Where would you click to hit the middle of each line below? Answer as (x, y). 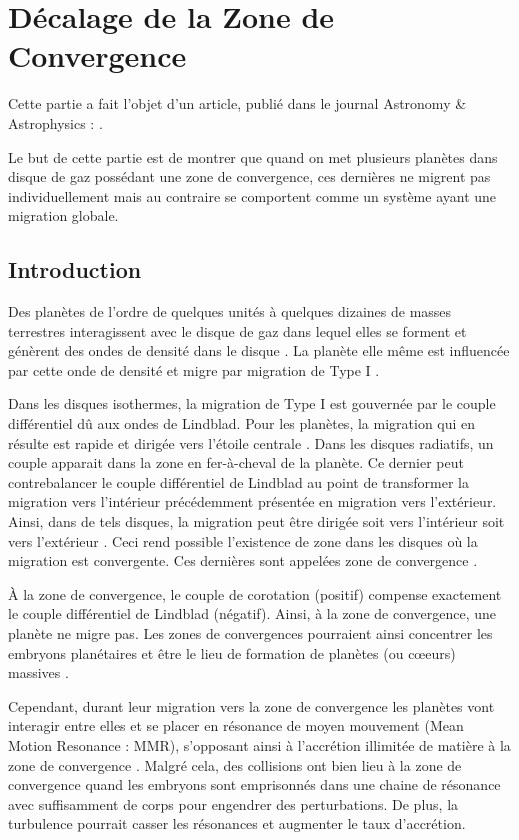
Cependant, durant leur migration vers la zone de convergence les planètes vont (251, 705)
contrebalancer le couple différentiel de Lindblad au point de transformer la (238, 481)
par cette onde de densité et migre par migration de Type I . (194, 369)
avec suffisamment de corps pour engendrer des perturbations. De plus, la (233, 803)
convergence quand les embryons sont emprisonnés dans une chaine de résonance (254, 784)
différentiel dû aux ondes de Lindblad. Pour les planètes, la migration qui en (242, 423)
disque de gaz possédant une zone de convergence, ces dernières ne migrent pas (249, 176)
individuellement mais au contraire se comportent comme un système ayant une (252, 195)
